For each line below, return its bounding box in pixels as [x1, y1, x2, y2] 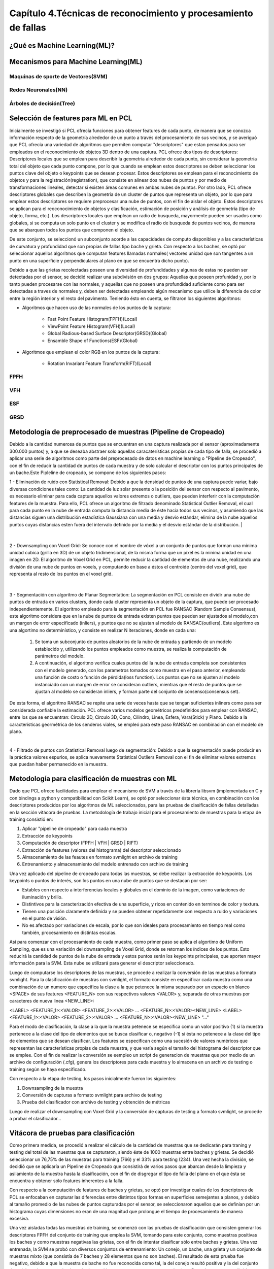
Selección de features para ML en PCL [9, 114, 132, 123]
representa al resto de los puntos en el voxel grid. [9, 571, 113, 577]
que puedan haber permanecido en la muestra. [9, 761, 108, 767]
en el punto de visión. [22, 915, 67, 921]
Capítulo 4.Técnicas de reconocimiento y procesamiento [9, 8, 253, 19]
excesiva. [9, 1215, 29, 1221]
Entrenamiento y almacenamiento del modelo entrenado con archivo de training [22, 861, 189, 867]
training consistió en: [9, 816, 53, 822]
